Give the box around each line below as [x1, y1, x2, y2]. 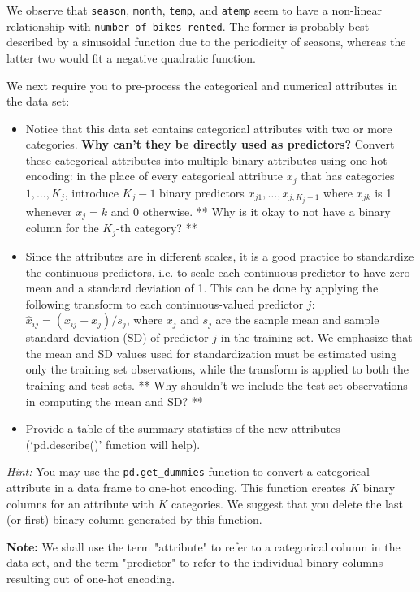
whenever [25, 203, 72, 220]
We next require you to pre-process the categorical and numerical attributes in [6, 76, 398, 93]
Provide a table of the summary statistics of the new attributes [25, 420, 340, 437]
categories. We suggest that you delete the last [171, 495, 403, 512]
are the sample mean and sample [215, 311, 379, 328]
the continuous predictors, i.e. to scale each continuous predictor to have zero [25, 263, 410, 280]
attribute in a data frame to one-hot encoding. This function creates [6, 479, 346, 496]
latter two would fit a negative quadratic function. [6, 49, 256, 66]
